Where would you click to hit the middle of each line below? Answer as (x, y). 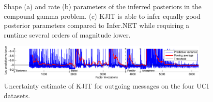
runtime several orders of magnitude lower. (67, 34)
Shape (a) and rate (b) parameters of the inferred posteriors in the (103, 6)
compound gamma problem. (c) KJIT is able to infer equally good (102, 16)
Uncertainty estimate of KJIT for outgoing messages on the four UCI (106, 86)
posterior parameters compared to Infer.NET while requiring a (97, 25)
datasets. (17, 95)
